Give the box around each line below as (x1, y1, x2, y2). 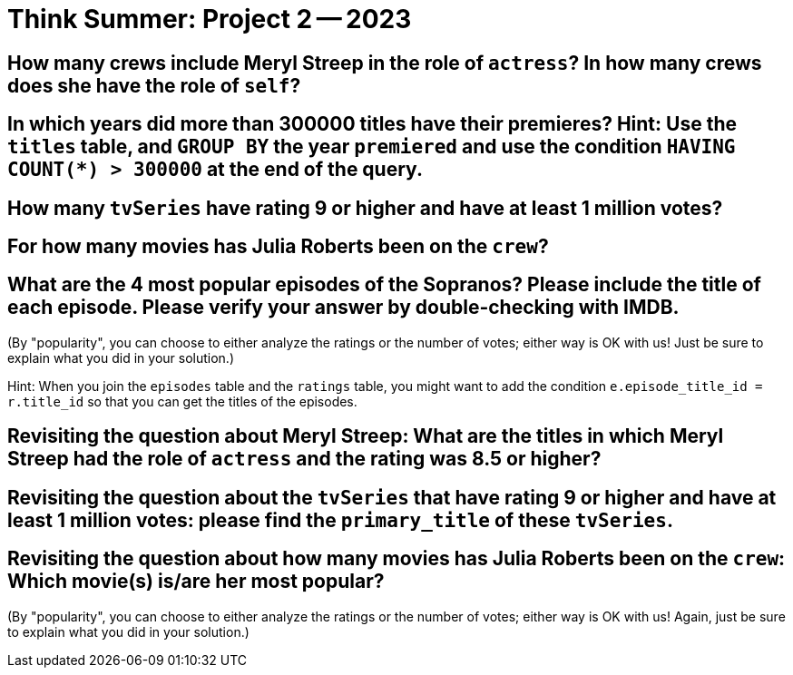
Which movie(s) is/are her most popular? (7, 570, 385, 593)
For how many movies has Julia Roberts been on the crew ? (7, 235, 549, 259)
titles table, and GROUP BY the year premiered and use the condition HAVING (7, 135, 736, 159)
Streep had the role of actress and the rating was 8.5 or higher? (7, 447, 602, 471)
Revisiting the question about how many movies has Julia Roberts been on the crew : (7, 547, 786, 571)
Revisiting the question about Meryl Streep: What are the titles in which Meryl (7, 425, 724, 448)
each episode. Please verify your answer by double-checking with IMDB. (7, 296, 680, 319)
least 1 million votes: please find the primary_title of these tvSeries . (7, 508, 673, 532)
